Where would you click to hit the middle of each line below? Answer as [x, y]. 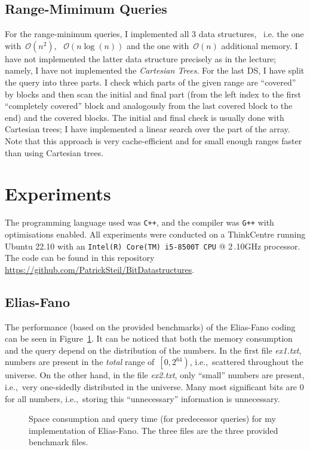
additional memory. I [260, 45]
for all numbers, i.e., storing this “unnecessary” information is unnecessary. [142, 398]
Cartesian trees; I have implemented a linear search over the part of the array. [148, 129]
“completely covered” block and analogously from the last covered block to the [149, 106]
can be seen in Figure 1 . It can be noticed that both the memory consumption [149, 338]
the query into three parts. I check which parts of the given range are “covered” [151, 82]
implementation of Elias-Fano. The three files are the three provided [154, 430]
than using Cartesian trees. [54, 152]
